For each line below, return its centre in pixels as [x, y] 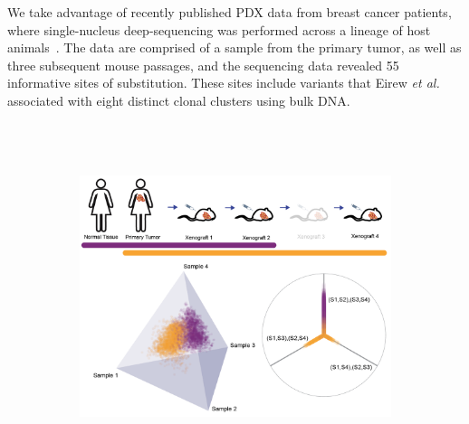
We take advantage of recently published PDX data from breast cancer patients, [230, 12]
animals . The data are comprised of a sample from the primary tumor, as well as [234, 47]
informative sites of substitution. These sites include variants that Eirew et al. [224, 83]
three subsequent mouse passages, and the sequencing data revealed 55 [203, 65]
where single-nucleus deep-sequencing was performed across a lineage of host [219, 29]
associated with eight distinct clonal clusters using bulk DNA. [179, 100]
